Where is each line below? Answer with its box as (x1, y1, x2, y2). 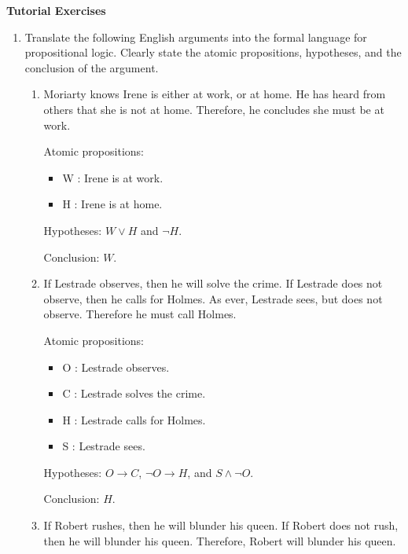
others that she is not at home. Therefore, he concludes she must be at (43, 101, 384, 117)
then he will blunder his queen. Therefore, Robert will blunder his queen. (43, 532, 396, 548)
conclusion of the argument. (24, 59, 159, 75)
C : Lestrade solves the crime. (62, 385, 206, 402)
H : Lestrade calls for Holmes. (62, 411, 206, 427)
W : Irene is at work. (62, 169, 164, 185)
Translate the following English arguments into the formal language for (24, 28, 367, 45)
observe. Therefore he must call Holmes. (43, 306, 237, 322)
